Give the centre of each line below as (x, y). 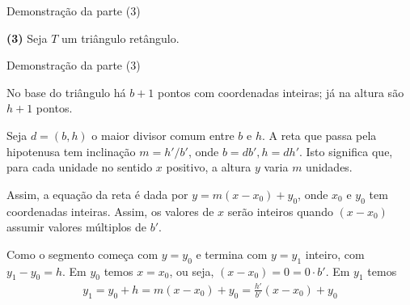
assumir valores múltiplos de (77, 227)
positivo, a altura (209, 167)
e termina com (232, 254)
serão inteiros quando (280, 211)
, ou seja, (192, 271)
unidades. (329, 167)
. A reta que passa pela (319, 135)
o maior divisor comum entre (163, 135)
